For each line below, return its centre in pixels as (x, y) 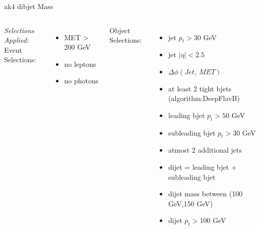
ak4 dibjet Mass (29, 6)
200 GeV (77, 47)
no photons (81, 81)
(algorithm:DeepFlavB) (204, 98)
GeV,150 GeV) (191, 203)
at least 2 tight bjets (200, 88)
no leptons (80, 64)
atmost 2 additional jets (205, 150)
